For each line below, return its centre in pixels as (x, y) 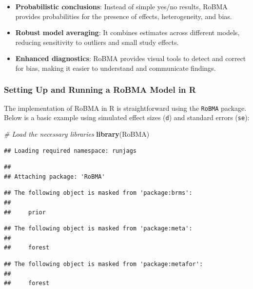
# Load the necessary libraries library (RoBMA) (77, 134)
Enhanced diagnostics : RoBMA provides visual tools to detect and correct (131, 58)
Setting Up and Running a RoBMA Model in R (100, 90)
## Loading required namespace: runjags (70, 151)
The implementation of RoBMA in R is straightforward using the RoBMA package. (125, 108)
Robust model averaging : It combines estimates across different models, (127, 32)
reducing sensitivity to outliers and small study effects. (97, 42)
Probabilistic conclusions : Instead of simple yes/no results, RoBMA (121, 6)
